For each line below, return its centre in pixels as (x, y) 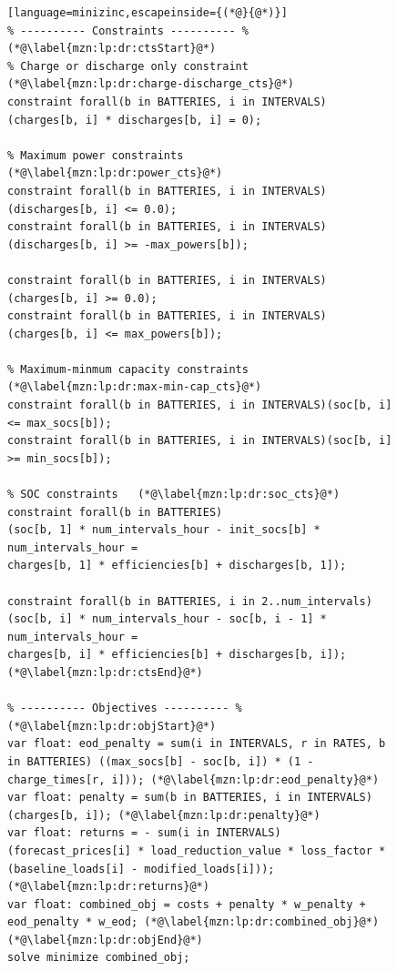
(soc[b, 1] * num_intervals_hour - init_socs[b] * (164, 530)
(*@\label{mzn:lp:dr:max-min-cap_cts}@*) (135, 387)
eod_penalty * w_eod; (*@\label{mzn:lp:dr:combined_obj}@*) (193, 922)
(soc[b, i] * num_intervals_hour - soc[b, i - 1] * (167, 619)
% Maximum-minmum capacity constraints (128, 369)
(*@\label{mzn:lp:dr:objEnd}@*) (105, 940)
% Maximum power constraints (96, 155)
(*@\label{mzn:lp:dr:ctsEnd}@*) (105, 672)
